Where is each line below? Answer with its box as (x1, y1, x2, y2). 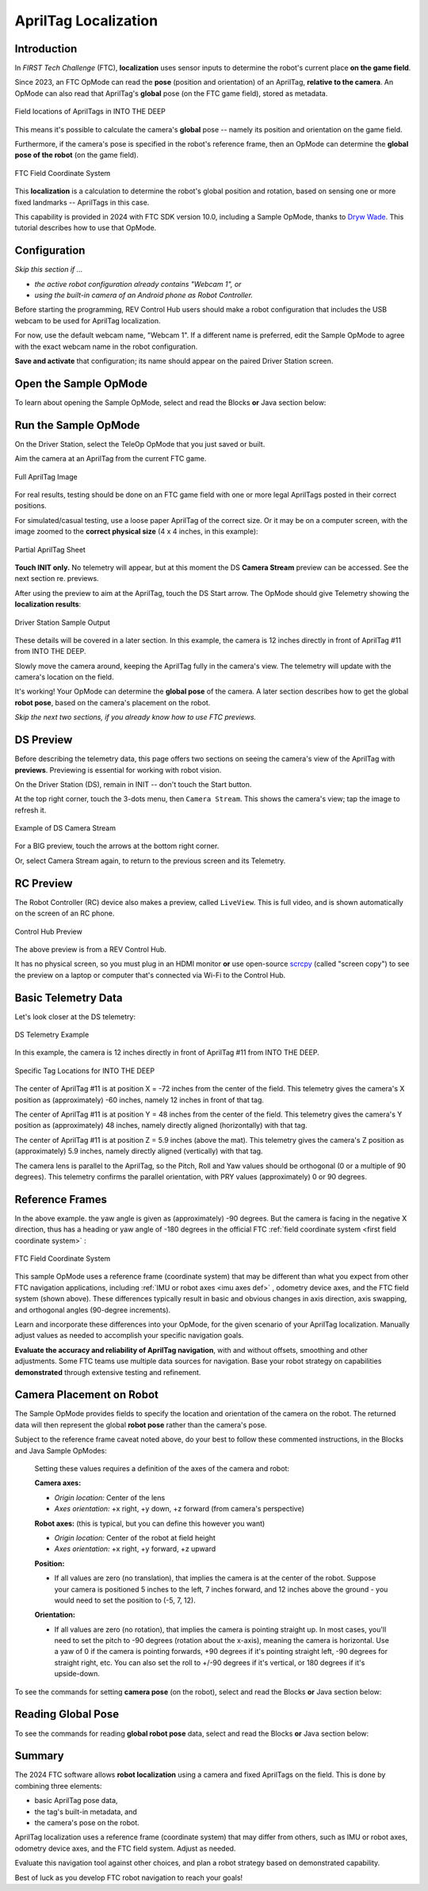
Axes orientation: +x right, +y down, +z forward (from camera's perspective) (54, 1504, 304, 1514)
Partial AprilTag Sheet (14, 544, 86, 554)
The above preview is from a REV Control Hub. (14, 944, 166, 954)
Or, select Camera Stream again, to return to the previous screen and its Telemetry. (14, 856, 286, 865)
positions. (14, 501, 47, 510)
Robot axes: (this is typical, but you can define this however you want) (34, 1519, 266, 1528)
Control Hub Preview (14, 926, 82, 936)
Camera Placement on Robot (14, 1388, 159, 1402)
